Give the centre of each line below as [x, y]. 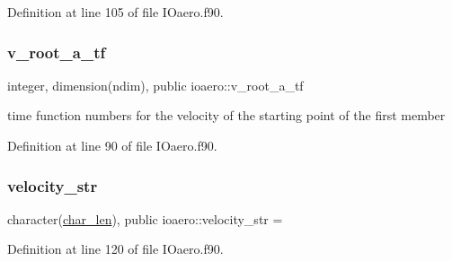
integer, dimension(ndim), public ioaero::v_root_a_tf [155, 85]
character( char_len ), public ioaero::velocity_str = [145, 218]
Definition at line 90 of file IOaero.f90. [112, 145]
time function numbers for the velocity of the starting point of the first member [226, 115]
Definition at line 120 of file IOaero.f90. [115, 249]
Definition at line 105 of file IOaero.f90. [115, 12]
